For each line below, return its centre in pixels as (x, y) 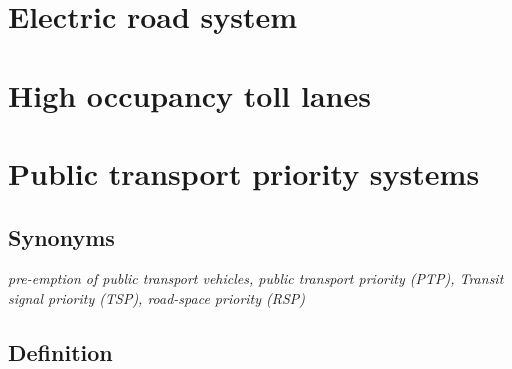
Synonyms (61, 236)
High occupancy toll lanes (189, 94)
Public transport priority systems (244, 172)
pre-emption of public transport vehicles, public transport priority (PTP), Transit (256, 278)
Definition (60, 351)
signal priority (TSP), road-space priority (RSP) (157, 297)
